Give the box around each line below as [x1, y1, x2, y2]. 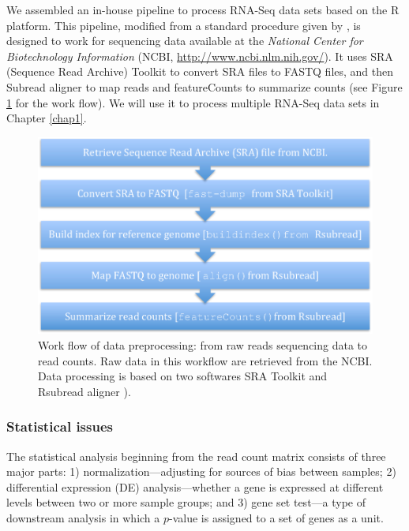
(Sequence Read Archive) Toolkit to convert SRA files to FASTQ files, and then [6, 63, 394, 80]
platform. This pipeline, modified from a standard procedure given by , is [6, 17, 361, 33]
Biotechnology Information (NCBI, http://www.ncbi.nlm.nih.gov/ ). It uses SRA [6, 47, 393, 64]
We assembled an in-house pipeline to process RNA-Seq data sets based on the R [6, 2, 400, 17]
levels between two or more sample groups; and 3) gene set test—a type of [6, 494, 366, 510]
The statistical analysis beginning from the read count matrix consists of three [6, 447, 386, 464]
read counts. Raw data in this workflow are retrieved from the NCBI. [38, 352, 373, 368]
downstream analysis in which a [6, 509, 160, 525]
